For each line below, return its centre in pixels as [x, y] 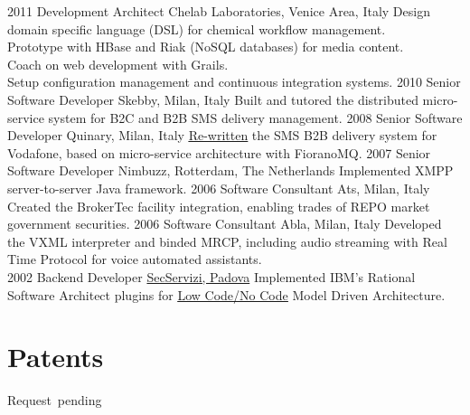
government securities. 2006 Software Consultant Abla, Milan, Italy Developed [225, 224]
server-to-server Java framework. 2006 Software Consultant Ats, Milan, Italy [219, 188]
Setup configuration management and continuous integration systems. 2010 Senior [234, 82]
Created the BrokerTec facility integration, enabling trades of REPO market [219, 206]
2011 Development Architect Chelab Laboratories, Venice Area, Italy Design [219, 11]
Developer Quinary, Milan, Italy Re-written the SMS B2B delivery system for [222, 135]
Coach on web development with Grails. [118, 64]
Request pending [55, 400]
